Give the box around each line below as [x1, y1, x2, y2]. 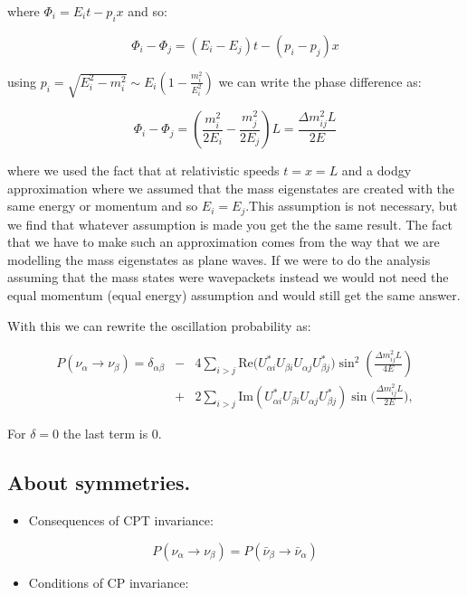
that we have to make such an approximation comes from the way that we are [7, 232, 440, 251]
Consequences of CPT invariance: [28, 511, 214, 529]
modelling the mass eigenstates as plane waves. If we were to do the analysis [7, 250, 431, 269]
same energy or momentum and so [7, 196, 198, 215]
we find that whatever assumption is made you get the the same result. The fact [7, 214, 453, 233]
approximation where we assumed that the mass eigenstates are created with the [7, 178, 455, 197]
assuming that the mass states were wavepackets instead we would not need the [7, 268, 449, 287]
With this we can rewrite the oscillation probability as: [7, 316, 311, 335]
